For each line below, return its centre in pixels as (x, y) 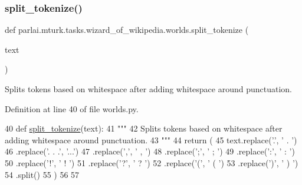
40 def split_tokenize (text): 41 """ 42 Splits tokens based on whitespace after (144, 128)
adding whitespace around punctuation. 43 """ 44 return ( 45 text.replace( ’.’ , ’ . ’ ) (151, 139)
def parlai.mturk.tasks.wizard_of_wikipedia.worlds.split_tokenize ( (127, 30)
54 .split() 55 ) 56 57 (42, 174)
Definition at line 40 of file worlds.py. (72, 108)
